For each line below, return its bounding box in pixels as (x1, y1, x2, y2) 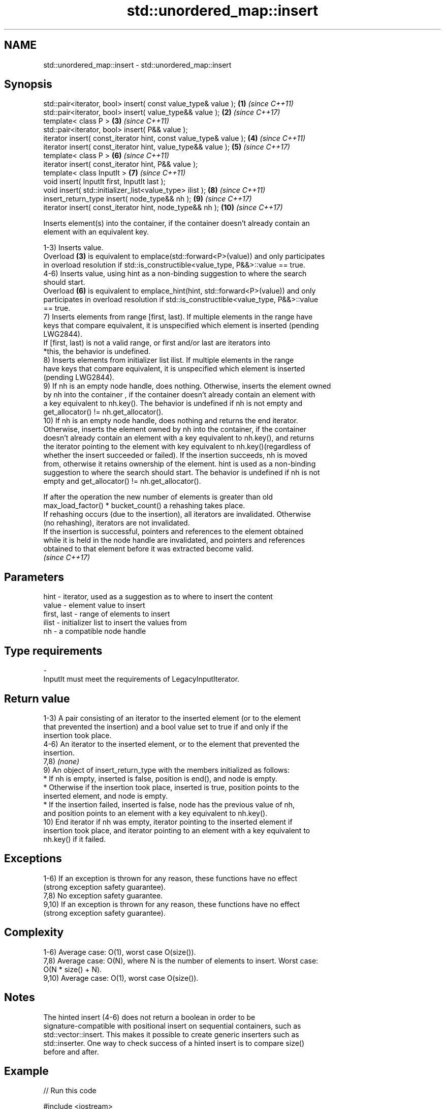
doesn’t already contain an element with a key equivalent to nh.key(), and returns (43, 433, 314, 443)
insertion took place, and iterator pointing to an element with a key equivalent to (43, 826, 310, 835)
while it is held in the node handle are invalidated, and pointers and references (43, 536, 305, 545)
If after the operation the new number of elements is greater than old (43, 492, 273, 502)
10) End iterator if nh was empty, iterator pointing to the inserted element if (43, 817, 293, 826)
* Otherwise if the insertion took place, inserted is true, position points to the (43, 782, 299, 792)
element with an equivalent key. (43, 227, 149, 237)
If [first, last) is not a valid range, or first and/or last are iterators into (43, 338, 271, 347)
